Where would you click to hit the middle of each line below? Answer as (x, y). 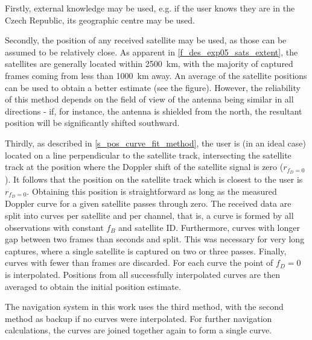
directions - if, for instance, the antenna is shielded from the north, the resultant (154, 111)
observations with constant (54, 227)
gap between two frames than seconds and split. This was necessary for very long (155, 239)
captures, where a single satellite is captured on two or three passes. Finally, (146, 250)
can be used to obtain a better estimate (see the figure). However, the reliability (153, 87)
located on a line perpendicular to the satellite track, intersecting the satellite (148, 155)
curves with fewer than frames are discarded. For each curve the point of (139, 263)
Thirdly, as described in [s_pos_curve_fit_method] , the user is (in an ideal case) (155, 143)
